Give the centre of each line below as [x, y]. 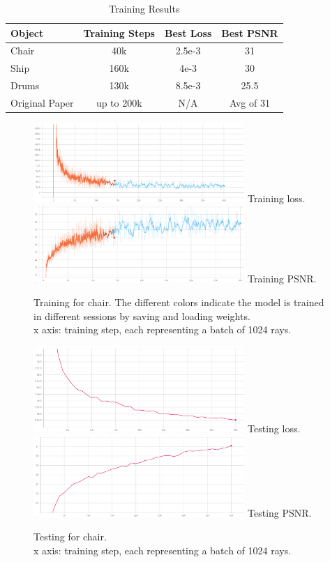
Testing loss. [274, 428]
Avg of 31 [250, 102]
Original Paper [42, 102]
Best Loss [188, 32]
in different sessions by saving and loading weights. [142, 316]
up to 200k [119, 102]
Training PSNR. [282, 279]
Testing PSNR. [280, 513]
